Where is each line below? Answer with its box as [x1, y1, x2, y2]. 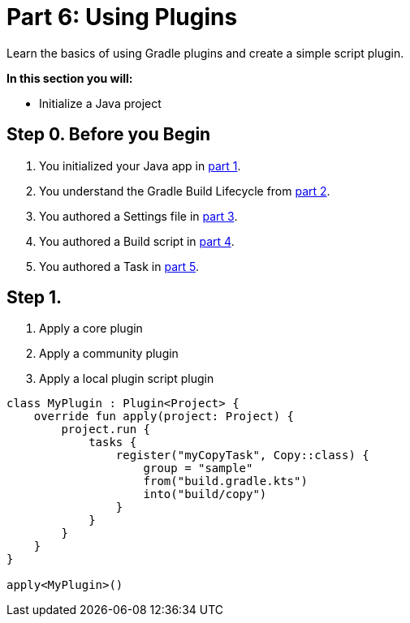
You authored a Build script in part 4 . [39, 234, 235, 248]
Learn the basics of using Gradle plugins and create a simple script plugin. [6, 45, 404, 60]
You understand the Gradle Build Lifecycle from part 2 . [39, 183, 330, 198]
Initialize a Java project [39, 96, 162, 110]
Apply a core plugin [39, 321, 143, 336]
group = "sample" [143, 462, 253, 475]
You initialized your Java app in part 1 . [39, 158, 241, 173]
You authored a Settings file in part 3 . [39, 208, 238, 223]
